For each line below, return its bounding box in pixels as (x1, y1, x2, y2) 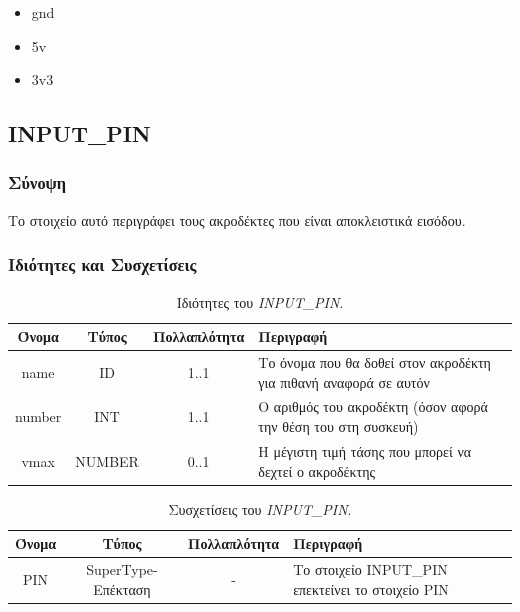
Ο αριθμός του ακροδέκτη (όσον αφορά (258, 396, 488, 417)
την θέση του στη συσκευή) (258, 416, 419, 437)
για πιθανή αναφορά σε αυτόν (258, 371, 430, 392)
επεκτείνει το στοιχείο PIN (293, 578, 449, 599)
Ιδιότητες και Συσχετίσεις (8, 252, 197, 277)
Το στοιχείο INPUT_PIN (293, 559, 448, 580)
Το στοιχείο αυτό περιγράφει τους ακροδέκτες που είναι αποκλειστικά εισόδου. (8, 209, 466, 230)
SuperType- (86, 559, 158, 580)
